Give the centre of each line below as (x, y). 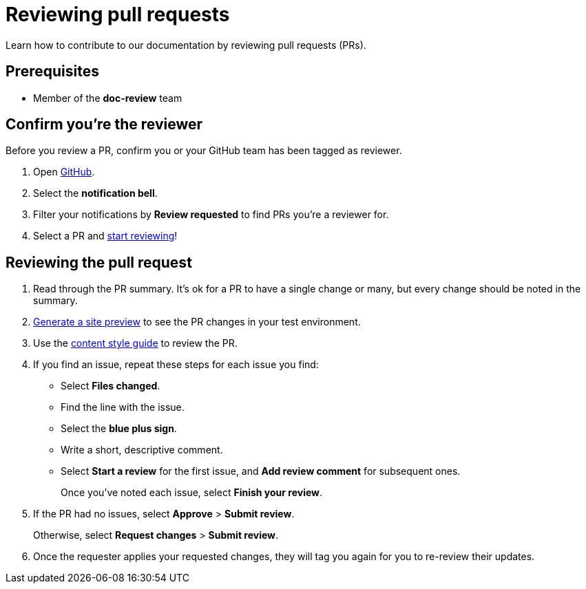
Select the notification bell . (95, 193)
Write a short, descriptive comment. (142, 450)
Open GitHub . (64, 172)
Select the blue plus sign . (119, 429)
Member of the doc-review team (108, 98)
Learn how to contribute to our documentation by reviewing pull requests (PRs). (186, 45)
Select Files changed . (111, 386)
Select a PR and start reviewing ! (105, 236)
